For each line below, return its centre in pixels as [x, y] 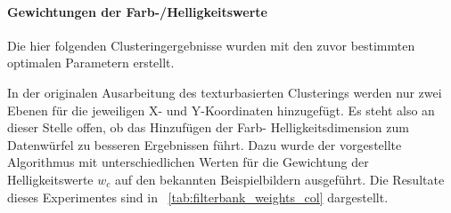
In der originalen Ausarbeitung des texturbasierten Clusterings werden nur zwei [225, 92]
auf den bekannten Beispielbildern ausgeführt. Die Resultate [279, 179]
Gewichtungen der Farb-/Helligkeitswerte [137, 11]
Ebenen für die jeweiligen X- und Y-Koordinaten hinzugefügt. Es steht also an [221, 110]
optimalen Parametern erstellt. [91, 63]
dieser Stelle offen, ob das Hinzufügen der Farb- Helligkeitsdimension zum [208, 127]
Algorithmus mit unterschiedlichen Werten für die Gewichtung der [188, 162]
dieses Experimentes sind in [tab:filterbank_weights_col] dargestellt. [198, 197]
